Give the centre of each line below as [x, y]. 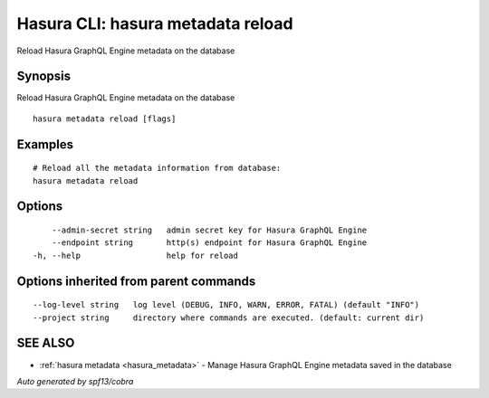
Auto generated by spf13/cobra [75, 381]
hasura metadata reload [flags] [105, 118]
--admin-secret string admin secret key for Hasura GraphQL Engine [209, 230]
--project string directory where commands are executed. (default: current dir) [229, 317]
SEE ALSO [46, 343]
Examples [45, 144]
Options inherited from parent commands [136, 281]
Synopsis [44, 76]
